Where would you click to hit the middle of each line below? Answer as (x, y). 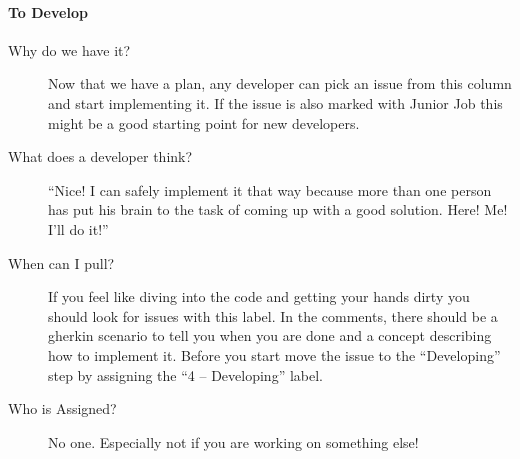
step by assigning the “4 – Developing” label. (185, 374)
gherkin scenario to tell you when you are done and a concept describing (270, 335)
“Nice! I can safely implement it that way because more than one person (270, 189)
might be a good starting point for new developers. (204, 122)
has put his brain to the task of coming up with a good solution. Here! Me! (278, 209)
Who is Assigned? (62, 408)
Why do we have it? (69, 49)
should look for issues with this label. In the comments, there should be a (273, 315)
